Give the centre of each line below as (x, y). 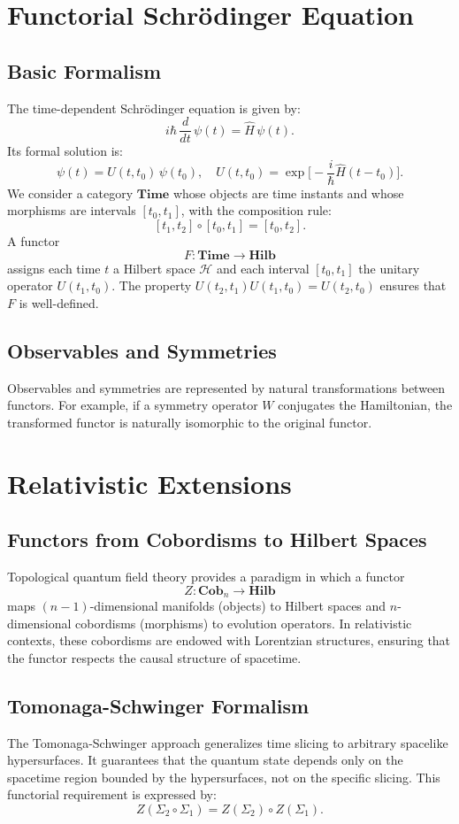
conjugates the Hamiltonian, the (365, 405)
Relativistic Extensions (149, 483)
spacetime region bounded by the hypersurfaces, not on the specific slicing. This (224, 777)
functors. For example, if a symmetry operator (133, 405)
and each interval (263, 268)
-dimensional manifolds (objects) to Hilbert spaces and (238, 606)
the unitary (389, 268)
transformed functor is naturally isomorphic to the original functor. (190, 422)
